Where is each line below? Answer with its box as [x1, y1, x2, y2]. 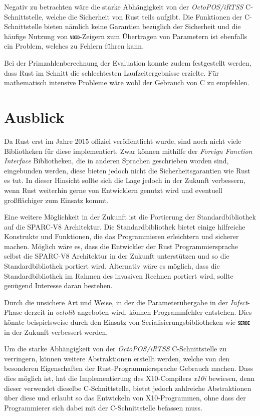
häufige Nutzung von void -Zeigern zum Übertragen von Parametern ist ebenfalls [4, 31, 247, 41]
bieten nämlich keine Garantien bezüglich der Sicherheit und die [44, 21, 241, 32]
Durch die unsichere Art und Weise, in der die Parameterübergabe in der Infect [4, 297, 247, 307]
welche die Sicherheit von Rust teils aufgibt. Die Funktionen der [46, 11, 242, 22]
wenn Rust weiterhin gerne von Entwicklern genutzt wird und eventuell [4, 184, 222, 195]
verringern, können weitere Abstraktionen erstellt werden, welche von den [4, 353, 229, 363]
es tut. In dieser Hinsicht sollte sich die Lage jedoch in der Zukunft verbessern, [4, 175, 245, 185]
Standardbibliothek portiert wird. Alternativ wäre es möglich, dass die [4, 261, 220, 271]
